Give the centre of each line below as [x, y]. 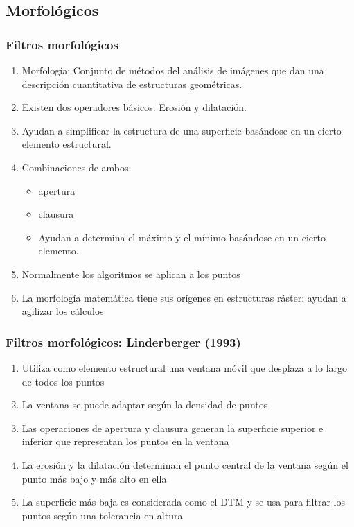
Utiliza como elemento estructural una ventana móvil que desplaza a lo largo [185, 367]
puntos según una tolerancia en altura [102, 515]
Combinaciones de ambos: [77, 167]
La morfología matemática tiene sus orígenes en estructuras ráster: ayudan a [184, 297]
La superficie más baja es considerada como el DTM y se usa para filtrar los [183, 502]
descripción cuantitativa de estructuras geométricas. [132, 84]
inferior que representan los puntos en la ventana [125, 441]
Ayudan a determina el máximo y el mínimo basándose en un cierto [182, 237]
